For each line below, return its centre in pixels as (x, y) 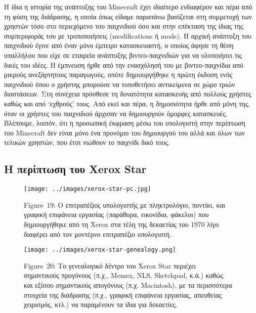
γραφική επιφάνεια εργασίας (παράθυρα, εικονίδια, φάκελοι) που (116, 214)
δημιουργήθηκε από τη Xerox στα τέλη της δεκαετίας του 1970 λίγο (121, 224)
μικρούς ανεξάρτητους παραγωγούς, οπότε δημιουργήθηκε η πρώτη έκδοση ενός (118, 74)
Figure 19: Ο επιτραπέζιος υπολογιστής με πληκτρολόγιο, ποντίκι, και (125, 204)
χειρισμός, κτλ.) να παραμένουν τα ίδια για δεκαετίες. (101, 304)
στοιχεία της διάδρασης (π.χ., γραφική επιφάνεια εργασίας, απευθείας (123, 294)
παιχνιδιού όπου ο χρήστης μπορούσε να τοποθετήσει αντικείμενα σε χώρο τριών (120, 84)
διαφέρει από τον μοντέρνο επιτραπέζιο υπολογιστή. (98, 234)
